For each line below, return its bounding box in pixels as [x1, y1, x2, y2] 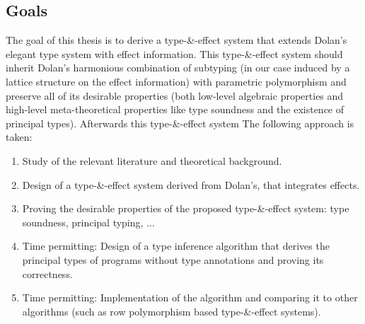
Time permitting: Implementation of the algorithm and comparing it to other [22, 290, 358, 305]
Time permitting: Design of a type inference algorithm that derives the [22, 238, 330, 253]
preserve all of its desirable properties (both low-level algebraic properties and [6, 88, 344, 103]
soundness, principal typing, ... [22, 214, 155, 229]
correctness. [22, 266, 73, 281]
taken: [6, 129, 33, 144]
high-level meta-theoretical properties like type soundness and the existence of [6, 102, 344, 117]
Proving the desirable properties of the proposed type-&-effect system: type [22, 201, 349, 216]
